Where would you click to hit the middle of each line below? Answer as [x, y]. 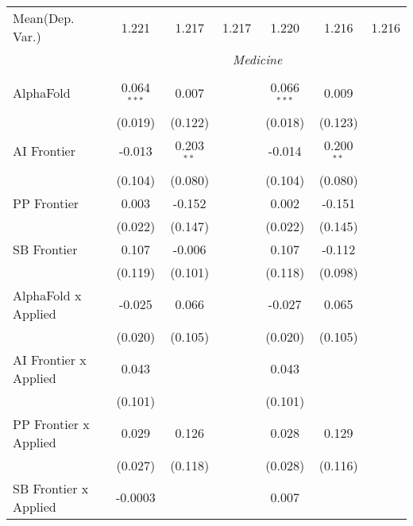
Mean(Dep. [44, 18]
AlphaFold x [47, 295]
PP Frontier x [51, 424]
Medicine [257, 59]
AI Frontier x [50, 359]
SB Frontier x [51, 488]
